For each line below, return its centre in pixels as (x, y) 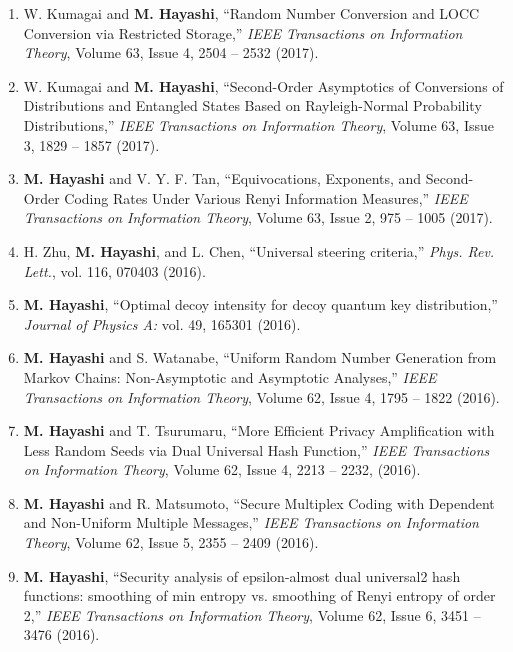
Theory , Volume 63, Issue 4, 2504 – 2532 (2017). (171, 52)
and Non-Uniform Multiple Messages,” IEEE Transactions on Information (251, 522)
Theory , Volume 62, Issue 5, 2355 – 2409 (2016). (171, 542)
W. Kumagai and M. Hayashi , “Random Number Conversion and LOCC (251, 13)
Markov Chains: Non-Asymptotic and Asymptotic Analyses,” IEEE (230, 376)
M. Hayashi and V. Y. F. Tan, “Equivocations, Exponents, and (222, 178)
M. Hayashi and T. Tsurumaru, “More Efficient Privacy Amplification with (259, 430)
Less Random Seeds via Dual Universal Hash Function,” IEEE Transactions (256, 449)
